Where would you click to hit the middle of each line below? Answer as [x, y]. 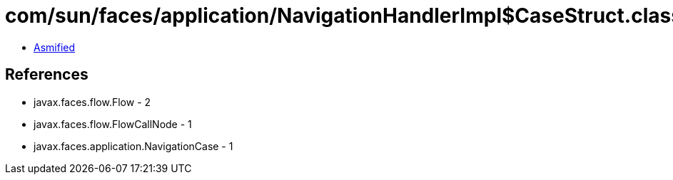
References [47, 75]
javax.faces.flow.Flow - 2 [92, 102]
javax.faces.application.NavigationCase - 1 [133, 146]
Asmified [55, 47]
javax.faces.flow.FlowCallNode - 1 [113, 124]
